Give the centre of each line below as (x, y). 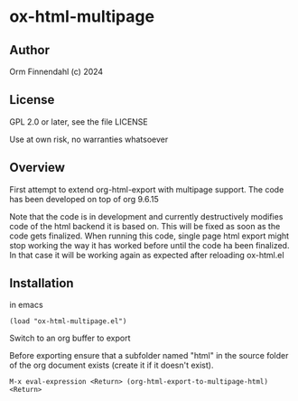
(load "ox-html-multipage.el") (68, 322)
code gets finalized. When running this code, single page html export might (149, 236)
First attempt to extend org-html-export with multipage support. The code (147, 189)
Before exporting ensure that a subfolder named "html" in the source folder (149, 356)
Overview (37, 168)
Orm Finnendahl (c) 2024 (56, 71)
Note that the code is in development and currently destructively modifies (146, 216)
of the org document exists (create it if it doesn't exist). (112, 365)
